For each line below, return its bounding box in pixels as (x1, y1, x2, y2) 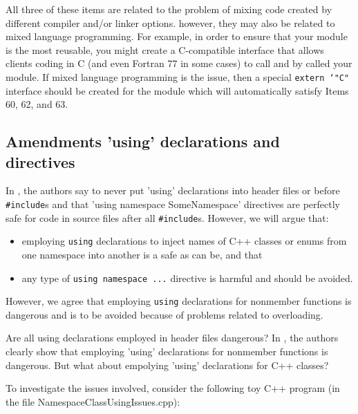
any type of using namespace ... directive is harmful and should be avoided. (21, 270, 353, 285)
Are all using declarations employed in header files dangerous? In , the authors (6, 330, 339, 345)
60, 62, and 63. (6, 97, 68, 111)
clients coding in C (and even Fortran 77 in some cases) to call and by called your (6, 56, 352, 70)
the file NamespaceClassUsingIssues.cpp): (6, 394, 180, 408)
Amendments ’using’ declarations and (6, 131, 280, 152)
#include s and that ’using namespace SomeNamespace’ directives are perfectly (6, 197, 340, 211)
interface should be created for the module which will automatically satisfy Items (6, 83, 349, 97)
